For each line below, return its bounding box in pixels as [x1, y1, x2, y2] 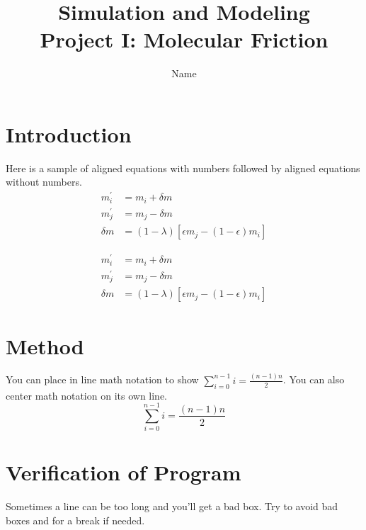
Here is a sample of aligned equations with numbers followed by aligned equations [6, 160, 360, 175]
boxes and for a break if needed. [6, 513, 145, 528]
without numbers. [6, 174, 82, 189]
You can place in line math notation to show [6, 372, 199, 387]
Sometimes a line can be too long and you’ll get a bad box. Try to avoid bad [6, 499, 338, 514]
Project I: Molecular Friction [40, 25, 328, 54]
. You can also [282, 372, 345, 387]
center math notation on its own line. [6, 388, 168, 402]
